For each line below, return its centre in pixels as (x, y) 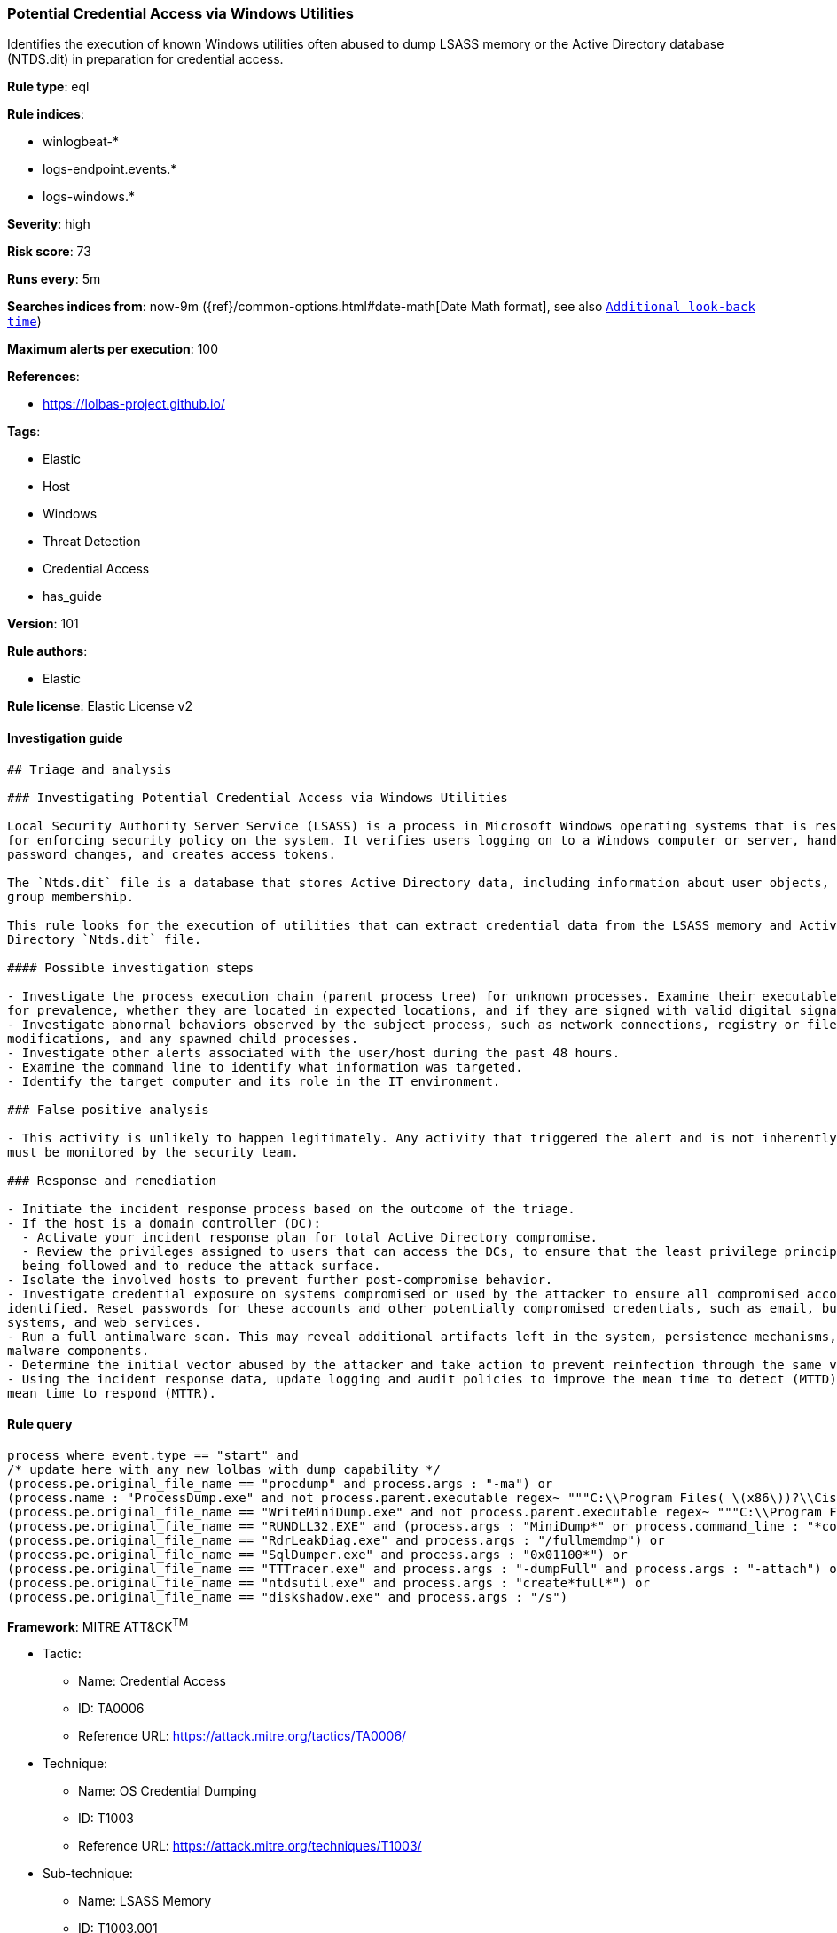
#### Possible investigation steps (131, 967)
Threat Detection (92, 542)
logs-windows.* (89, 197)
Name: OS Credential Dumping (168, 1791)
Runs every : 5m (54, 279)
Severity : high (49, 224)
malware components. (78, 1350)
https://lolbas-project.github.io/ (134, 404)
